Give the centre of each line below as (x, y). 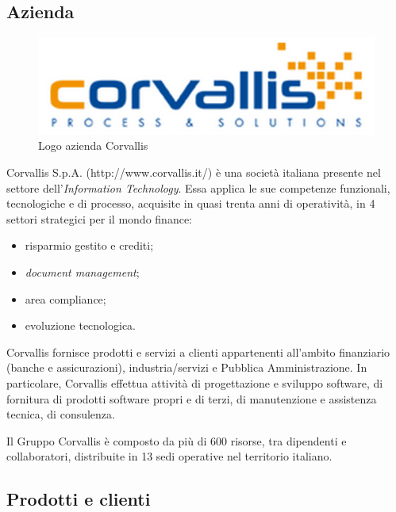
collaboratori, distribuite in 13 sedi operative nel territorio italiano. (169, 456)
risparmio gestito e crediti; (89, 245)
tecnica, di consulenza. (61, 414)
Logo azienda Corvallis (93, 145)
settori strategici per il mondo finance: (99, 218)
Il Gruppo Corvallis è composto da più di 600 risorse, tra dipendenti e (177, 440)
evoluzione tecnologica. (81, 325)
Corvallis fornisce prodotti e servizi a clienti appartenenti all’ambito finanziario (198, 352)
